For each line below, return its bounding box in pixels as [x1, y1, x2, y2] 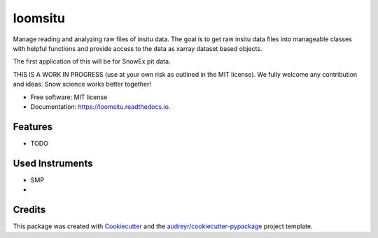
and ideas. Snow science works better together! [13, 80, 152, 89]
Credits [13, 203, 46, 216]
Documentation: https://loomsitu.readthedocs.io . [30, 102, 171, 111]
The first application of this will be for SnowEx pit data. [13, 57, 171, 66]
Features [13, 121, 52, 133]
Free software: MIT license [30, 93, 108, 101]
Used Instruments [13, 157, 93, 169]
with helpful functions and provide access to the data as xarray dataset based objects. [13, 44, 262, 52]
